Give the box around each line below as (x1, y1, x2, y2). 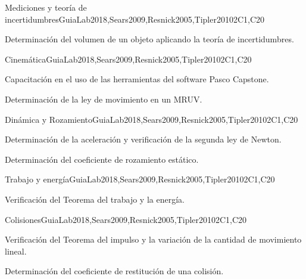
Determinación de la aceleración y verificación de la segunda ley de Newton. (5, 133, 282, 145)
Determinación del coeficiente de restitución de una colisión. (5, 265, 224, 277)
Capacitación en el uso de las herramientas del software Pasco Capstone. (5, 73, 269, 85)
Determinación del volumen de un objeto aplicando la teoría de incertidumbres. (5, 33, 294, 45)
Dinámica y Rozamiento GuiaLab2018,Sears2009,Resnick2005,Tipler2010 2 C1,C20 (5, 113, 298, 125)
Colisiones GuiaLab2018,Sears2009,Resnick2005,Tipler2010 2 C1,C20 (5, 213, 247, 225)
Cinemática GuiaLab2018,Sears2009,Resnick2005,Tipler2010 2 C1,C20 (5, 52, 252, 65)
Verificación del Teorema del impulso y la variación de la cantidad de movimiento (5, 233, 302, 246)
